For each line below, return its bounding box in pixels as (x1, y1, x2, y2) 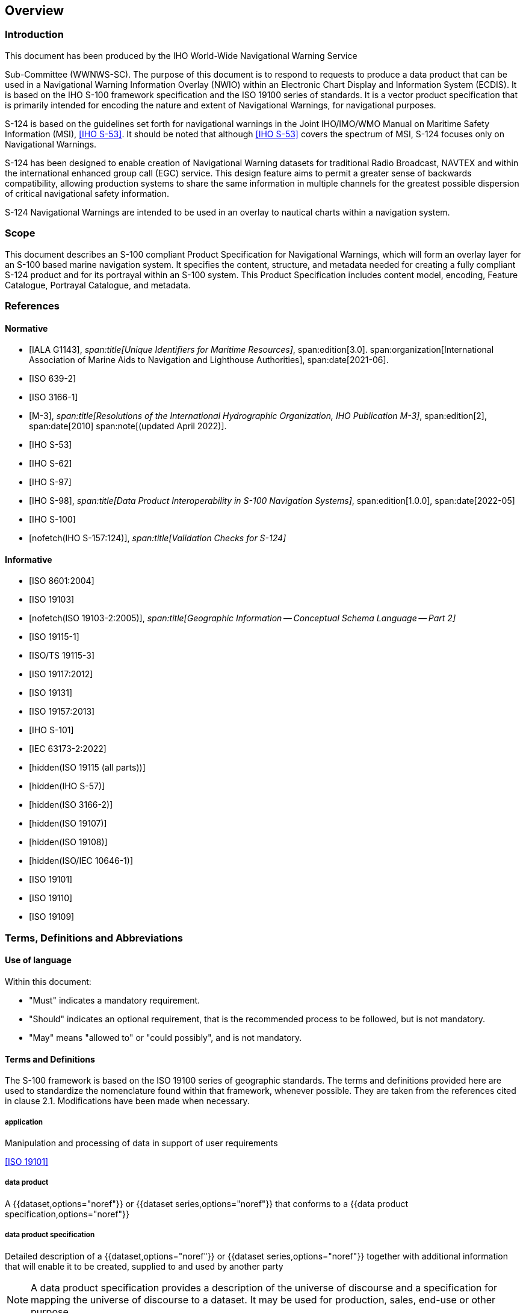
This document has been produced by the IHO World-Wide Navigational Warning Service (5, 50, 357, 61)
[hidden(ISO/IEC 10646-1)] (29, 855, 134, 866)
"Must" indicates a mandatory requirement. (29, 995, 200, 1005)
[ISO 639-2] (29, 373, 76, 384)
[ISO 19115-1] (29, 632, 79, 642)
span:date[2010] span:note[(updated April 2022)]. (29, 421, 227, 432)
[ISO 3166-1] (29, 392, 78, 403)
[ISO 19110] (29, 893, 73, 904)
